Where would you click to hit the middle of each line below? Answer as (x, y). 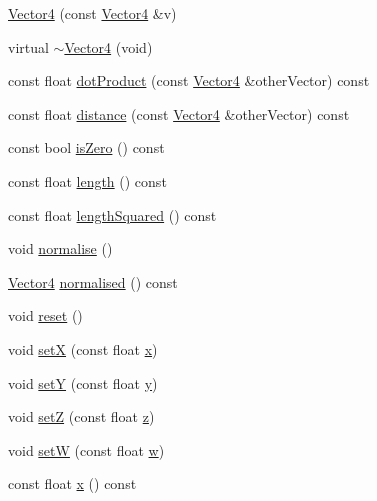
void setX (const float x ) (83, 348)
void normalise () (60, 248)
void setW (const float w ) (86, 449)
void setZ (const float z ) (81, 416)
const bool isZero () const (86, 147)
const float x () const (72, 483)
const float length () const (87, 180)
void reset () (45, 315)
